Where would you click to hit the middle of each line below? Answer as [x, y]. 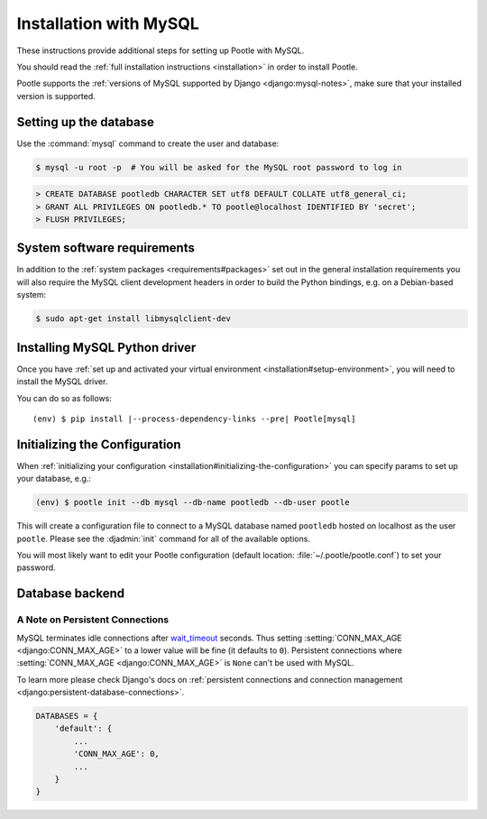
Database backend [71, 594]
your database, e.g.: [54, 479]
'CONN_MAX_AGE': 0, [116, 754]
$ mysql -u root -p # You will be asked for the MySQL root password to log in [219, 167]
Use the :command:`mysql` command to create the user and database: [148, 143]
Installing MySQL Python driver [106, 347]
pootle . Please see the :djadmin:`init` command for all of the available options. [164, 538]
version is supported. [56, 96]
